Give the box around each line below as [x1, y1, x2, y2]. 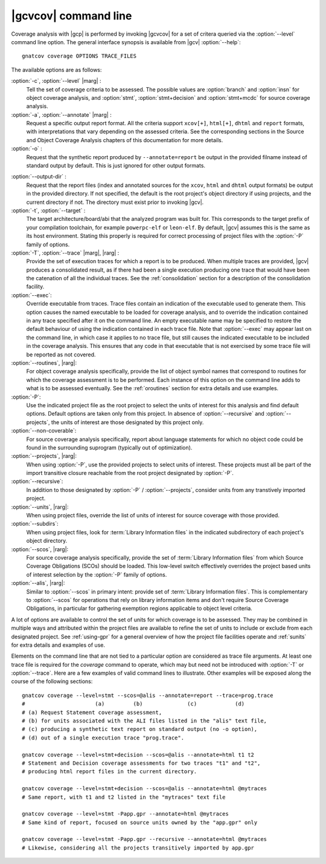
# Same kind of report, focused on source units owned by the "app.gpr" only [22, 819, 258, 826]
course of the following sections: [11, 678, 93, 685]
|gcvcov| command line [11, 9, 132, 22]
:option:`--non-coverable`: [11, 427, 77, 434]
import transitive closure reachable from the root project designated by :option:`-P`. [26, 470, 234, 477]
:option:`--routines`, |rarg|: [11, 359, 77, 366]
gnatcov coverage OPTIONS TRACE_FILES [22, 53, 137, 60]
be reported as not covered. [26, 351, 96, 358]
